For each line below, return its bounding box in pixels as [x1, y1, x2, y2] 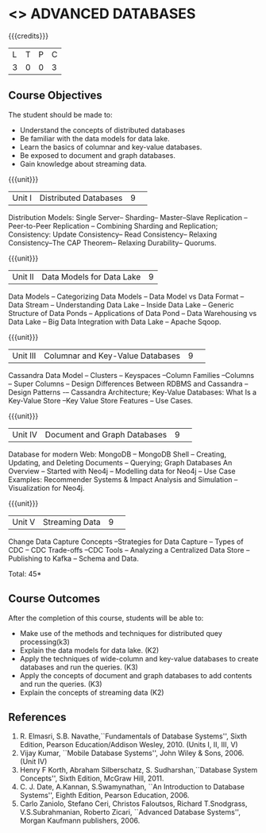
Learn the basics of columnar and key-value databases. [19, 142, 202, 152]
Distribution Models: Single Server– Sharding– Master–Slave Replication [8, 212, 242, 222]
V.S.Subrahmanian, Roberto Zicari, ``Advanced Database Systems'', [19, 808, 241, 817]
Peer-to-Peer [8, 221, 52, 230]
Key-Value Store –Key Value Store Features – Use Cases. [8, 395, 193, 405]
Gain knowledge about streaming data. [19, 159, 147, 168]
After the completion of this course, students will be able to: [8, 613, 204, 623]
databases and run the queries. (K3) [19, 662, 139, 672]
